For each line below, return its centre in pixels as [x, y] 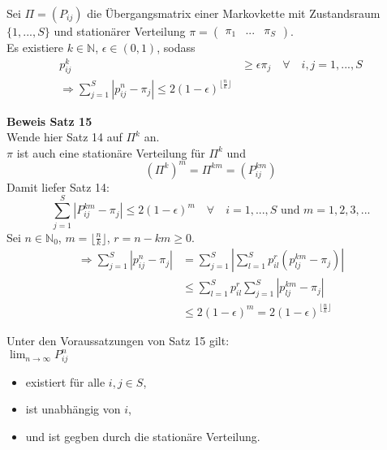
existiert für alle [65, 381]
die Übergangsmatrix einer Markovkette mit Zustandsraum [234, 13]
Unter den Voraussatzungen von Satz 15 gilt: [118, 340]
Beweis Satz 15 [49, 121]
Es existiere [35, 47]
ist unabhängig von [73, 409]
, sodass [176, 47]
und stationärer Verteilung [120, 31]
